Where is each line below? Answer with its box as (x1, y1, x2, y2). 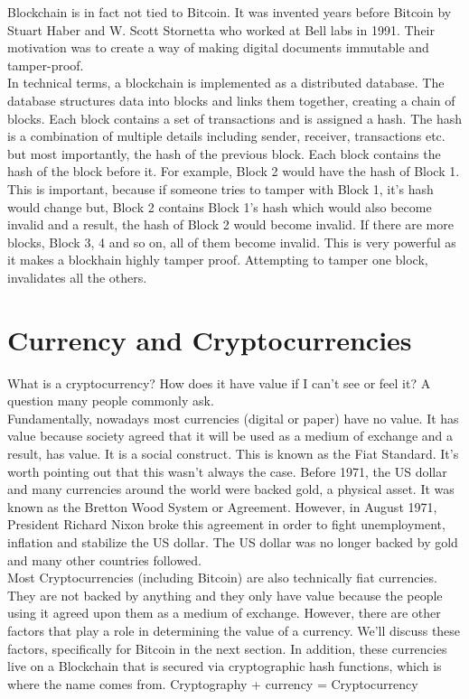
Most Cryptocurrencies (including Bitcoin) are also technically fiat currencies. (7, 568, 437, 587)
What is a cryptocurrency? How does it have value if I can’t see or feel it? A (7, 373, 431, 392)
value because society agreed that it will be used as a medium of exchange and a (7, 426, 454, 445)
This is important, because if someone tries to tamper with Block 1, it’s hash (7, 179, 434, 198)
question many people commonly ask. (7, 391, 214, 410)
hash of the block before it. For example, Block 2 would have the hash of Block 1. (7, 162, 460, 181)
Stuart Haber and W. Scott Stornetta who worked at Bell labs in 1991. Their (7, 20, 435, 39)
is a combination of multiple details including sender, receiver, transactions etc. (7, 126, 446, 145)
